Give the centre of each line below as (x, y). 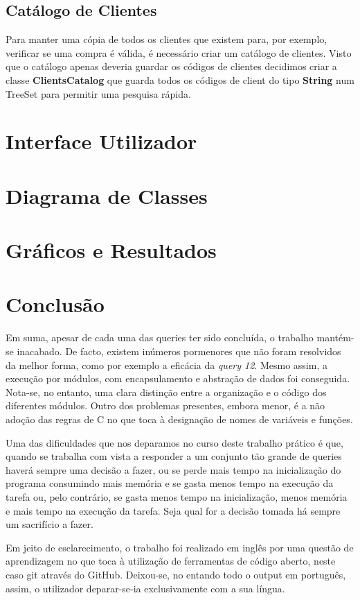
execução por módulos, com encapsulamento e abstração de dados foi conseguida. (178, 378)
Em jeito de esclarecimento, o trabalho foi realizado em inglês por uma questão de (180, 547)
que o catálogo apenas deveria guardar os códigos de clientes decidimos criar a (171, 66)
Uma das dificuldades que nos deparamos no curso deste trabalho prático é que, (174, 442)
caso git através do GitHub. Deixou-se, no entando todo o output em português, (176, 574)
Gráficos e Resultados (111, 250)
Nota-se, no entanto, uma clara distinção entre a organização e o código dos (166, 392)
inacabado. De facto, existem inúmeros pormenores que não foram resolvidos (179, 351)
